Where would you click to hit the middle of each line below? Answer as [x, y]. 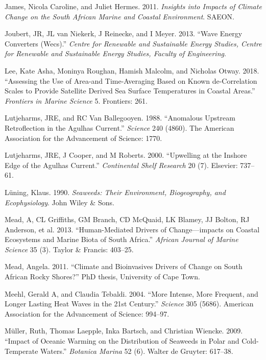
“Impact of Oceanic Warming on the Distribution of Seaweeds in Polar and [122, 341]
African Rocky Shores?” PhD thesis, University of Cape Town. [102, 277]
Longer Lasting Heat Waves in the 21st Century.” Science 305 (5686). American [129, 304]
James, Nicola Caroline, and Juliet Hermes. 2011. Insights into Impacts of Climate [133, 6]
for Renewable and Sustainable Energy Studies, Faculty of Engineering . [115, 53]
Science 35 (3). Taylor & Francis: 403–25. [69, 249]
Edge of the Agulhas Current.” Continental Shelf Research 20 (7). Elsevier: [121, 165]
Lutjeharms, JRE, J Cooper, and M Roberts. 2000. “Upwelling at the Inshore [126, 155]
